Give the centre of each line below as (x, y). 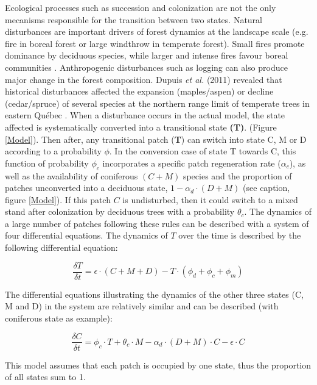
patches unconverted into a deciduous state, (86, 188)
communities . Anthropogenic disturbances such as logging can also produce (146, 67)
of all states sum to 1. (45, 377)
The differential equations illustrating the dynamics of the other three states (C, (154, 294)
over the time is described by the (240, 235)
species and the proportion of (237, 175)
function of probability (47, 163)
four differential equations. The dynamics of (86, 235)
